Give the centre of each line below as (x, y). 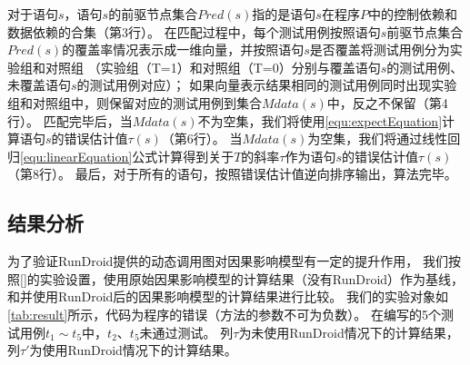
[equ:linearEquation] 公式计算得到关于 (127, 156)
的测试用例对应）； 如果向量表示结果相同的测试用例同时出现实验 (267, 85)
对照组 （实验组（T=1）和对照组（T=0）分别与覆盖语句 (213, 67)
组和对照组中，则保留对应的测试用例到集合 (135, 102)
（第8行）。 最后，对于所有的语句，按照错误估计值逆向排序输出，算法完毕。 (232, 174)
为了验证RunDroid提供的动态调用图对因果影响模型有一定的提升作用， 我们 (228, 261)
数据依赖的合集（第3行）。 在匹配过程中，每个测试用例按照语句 (194, 31)
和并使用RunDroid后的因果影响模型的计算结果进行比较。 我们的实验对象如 (228, 296)
